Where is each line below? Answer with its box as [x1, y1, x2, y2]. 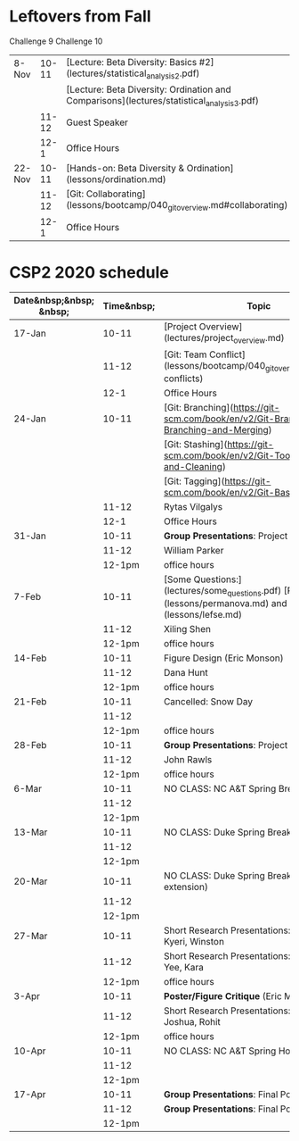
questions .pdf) [226, 584, 282, 598]
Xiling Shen [163, 623, 212, 635]
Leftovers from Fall [9, 6, 151, 27]
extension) [163, 881, 209, 893]
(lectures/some [163, 584, 228, 596]
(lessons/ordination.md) [66, 173, 166, 186]
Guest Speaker [66, 116, 129, 129]
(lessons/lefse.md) [163, 609, 243, 620]
